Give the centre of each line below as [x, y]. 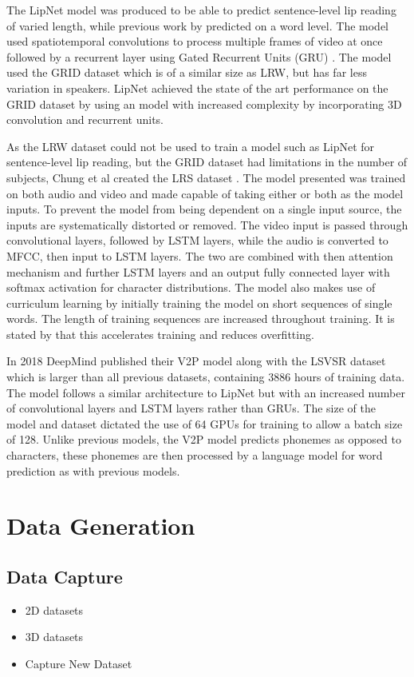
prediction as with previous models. [93, 470]
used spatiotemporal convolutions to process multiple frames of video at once [195, 41]
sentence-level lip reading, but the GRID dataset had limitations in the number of [207, 162]
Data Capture [65, 576]
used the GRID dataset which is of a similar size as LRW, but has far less [187, 72]
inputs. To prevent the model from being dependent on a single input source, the [204, 209]
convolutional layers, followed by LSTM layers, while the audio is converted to [197, 240]
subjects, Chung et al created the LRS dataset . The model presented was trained [206, 177]
